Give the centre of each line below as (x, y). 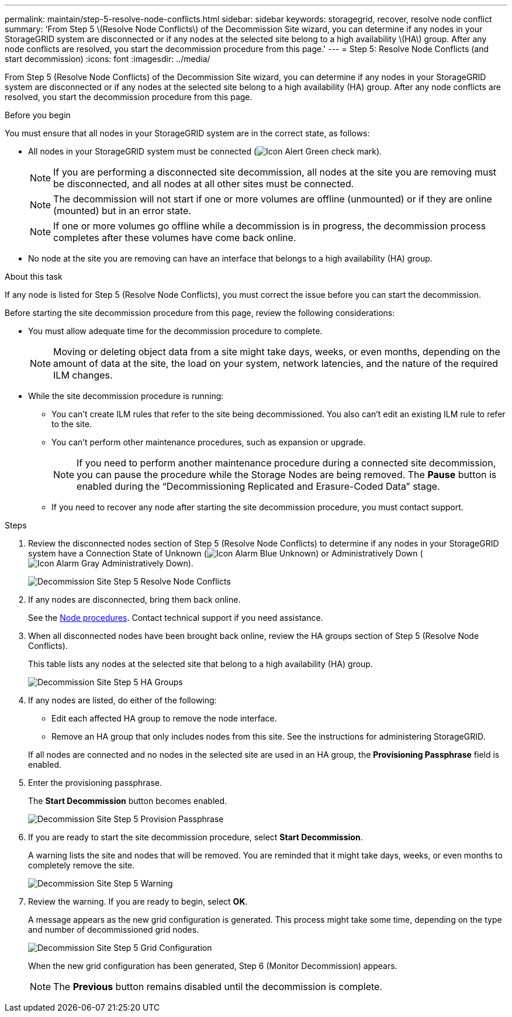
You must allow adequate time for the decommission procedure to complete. (175, 331)
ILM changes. (83, 375)
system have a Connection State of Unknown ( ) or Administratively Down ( (226, 553)
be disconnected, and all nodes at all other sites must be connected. (204, 184)
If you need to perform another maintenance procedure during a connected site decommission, (286, 463)
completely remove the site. (82, 865)
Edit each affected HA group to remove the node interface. (164, 718)
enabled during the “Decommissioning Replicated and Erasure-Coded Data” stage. (258, 486)
